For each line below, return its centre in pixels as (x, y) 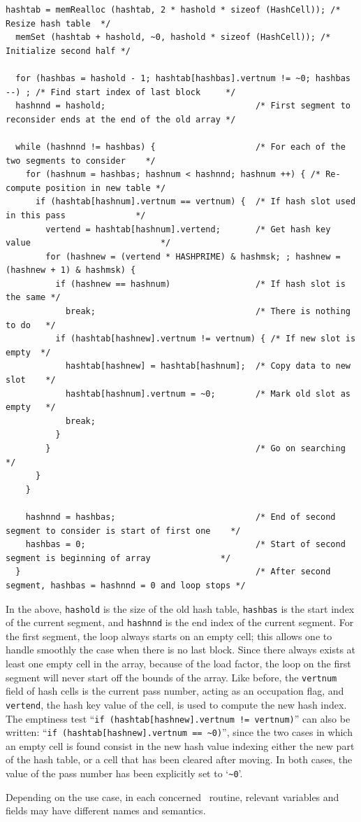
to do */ (31, 325)
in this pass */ (76, 215)
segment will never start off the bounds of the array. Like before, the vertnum (171, 677)
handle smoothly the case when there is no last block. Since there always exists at (181, 650)
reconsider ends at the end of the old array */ (121, 119)
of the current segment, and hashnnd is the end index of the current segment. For (180, 622)
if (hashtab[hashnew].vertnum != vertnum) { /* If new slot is (206, 339)
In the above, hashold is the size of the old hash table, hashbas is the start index (180, 608)
